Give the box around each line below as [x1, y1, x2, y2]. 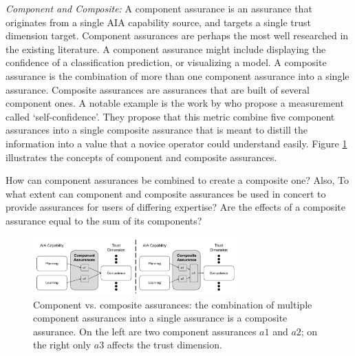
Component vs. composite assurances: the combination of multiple [33, 297, 312, 311]
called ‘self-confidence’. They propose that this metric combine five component [6, 109, 335, 123]
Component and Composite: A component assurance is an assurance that [6, 1, 312, 15]
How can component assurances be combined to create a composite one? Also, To [6, 173, 349, 187]
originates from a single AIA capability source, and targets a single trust [6, 14, 311, 29]
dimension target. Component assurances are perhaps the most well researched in [6, 28, 349, 43]
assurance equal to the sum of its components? [6, 213, 202, 227]
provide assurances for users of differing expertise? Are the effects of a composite [6, 200, 345, 214]
